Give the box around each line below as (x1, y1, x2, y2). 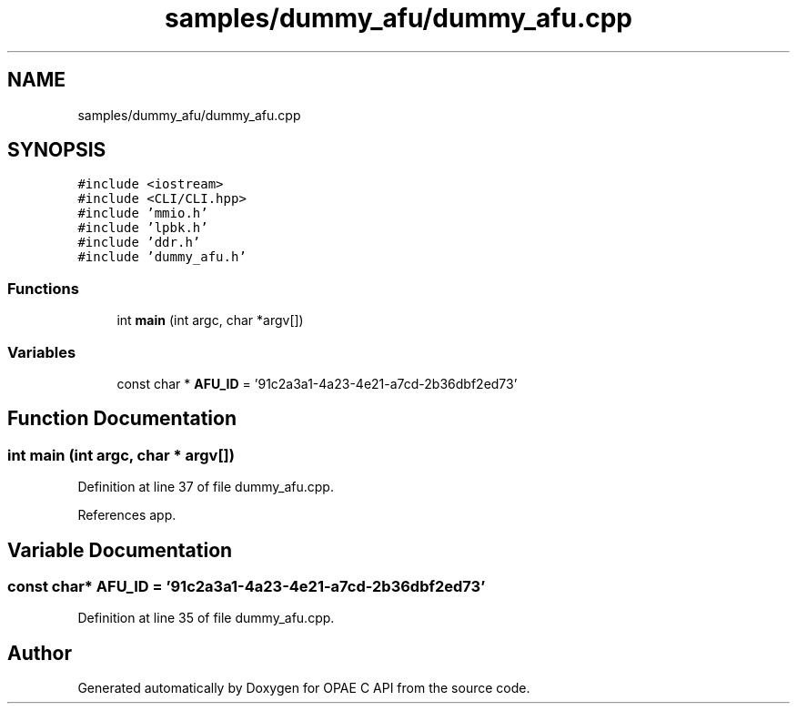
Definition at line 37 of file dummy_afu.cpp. (77, 479, 334, 495)
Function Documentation (7, 407, 237, 431)
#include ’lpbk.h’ (77, 220, 208, 236)
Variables (7, 342, 76, 361)
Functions (7, 279, 79, 298)
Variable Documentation (7, 538, 233, 562)
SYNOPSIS (7, 138, 106, 162)
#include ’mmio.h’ (77, 206, 208, 221)
